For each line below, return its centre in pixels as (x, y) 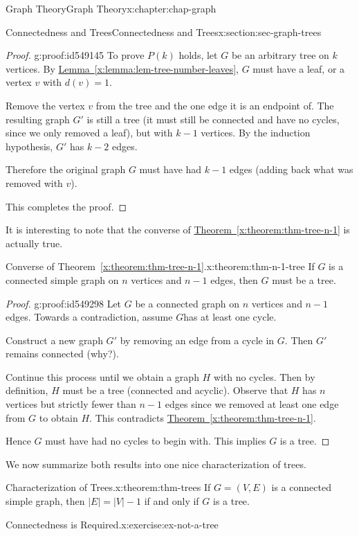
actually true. (34, 243)
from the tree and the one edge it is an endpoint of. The (215, 105)
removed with (34, 182)
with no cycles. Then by (264, 376)
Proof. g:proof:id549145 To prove (75, 55)
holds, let (198, 55)
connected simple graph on (62, 279)
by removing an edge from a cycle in (197, 340)
